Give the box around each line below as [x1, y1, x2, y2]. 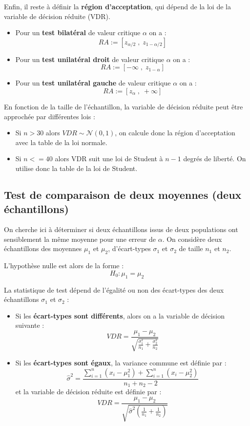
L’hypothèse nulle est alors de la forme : [4, 260, 124, 271]
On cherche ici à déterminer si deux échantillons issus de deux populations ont [4, 224, 238, 234]
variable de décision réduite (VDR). [4, 11, 110, 21]
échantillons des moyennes [4, 243, 82, 254]
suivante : [15, 320, 44, 330]
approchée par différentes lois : [4, 111, 95, 121]
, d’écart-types [108, 243, 151, 254]
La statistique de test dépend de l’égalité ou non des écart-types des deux [4, 284, 224, 295]
